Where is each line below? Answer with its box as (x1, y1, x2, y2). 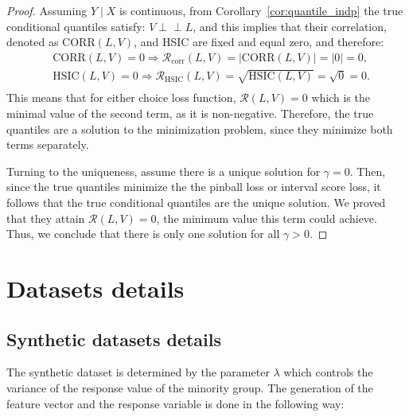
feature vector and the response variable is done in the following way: (6, 395, 345, 411)
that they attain (6, 209, 85, 226)
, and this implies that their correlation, (193, 18, 387, 34)
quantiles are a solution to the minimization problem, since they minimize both (6, 120, 393, 137)
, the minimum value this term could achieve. (156, 209, 377, 226)
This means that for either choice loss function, (6, 89, 236, 106)
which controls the (283, 364, 373, 380)
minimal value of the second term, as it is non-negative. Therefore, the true (6, 105, 374, 122)
